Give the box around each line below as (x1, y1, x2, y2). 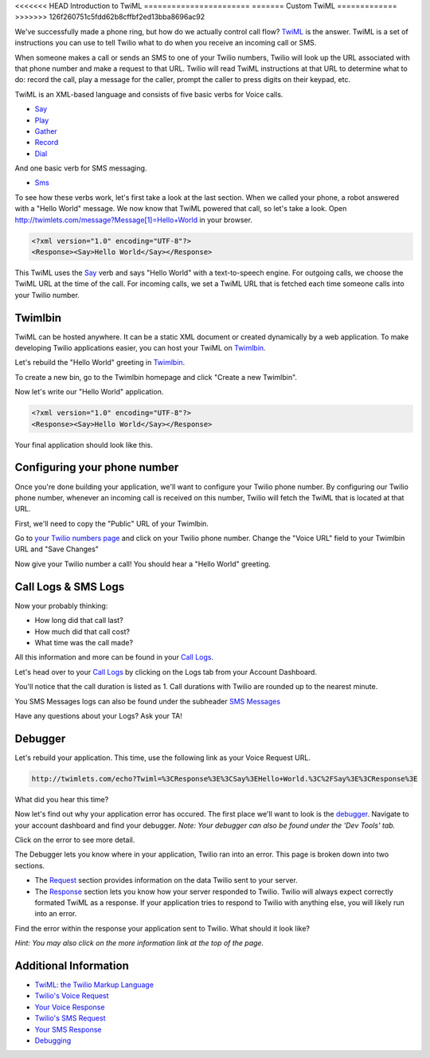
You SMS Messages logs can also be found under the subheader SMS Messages (14, 696, 281, 706)
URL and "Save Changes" (14, 544, 100, 554)
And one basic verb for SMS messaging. (14, 163, 147, 173)
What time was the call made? (34, 637, 134, 647)
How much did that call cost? (34, 626, 131, 637)
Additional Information (14, 958, 129, 972)
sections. (14, 860, 45, 870)
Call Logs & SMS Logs (14, 580, 125, 594)
